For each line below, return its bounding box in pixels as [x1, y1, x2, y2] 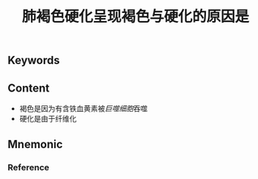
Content [7, 81, 50, 95]
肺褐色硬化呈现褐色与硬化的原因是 [21, 7, 249, 26]
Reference [7, 162, 49, 173]
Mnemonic [7, 138, 63, 151]
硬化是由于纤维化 [19, 114, 77, 123]
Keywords [7, 53, 60, 67]
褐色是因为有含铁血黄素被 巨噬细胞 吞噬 [19, 104, 148, 113]
